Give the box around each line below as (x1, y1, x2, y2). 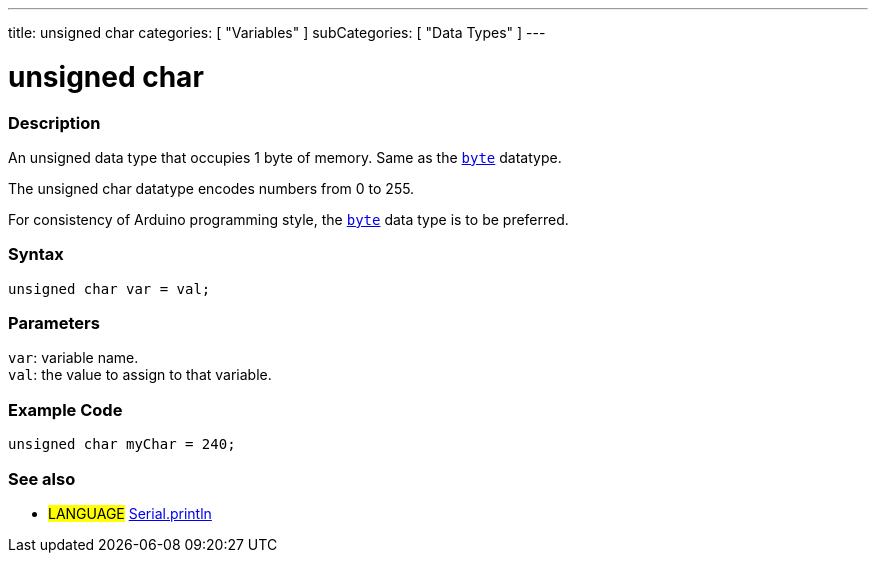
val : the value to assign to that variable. (8, 366, 272, 384)
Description (8, 112, 101, 133)
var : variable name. (8, 349, 139, 367)
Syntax (8, 244, 64, 265)
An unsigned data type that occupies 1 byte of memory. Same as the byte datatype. (8, 148, 562, 166)
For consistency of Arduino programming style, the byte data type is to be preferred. (8, 210, 569, 228)
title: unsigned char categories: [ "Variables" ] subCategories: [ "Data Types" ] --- (8, 24, 546, 41)
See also (8, 468, 76, 489)
